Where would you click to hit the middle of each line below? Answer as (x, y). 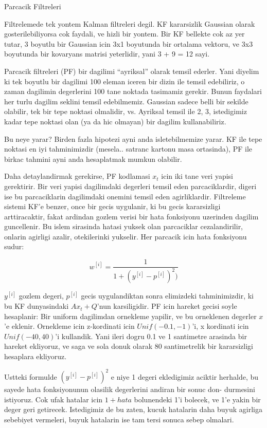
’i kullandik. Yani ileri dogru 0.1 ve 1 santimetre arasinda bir (151, 336)
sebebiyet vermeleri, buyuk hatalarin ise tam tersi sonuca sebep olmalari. (119, 419)
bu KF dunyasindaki (37, 306)
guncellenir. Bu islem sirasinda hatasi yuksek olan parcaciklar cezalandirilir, (124, 226)
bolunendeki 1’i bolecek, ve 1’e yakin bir (197, 399)
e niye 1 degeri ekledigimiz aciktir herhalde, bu (185, 376)
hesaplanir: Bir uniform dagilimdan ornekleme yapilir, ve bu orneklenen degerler (130, 316)
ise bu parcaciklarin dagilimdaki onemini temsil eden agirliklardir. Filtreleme (125, 196)
